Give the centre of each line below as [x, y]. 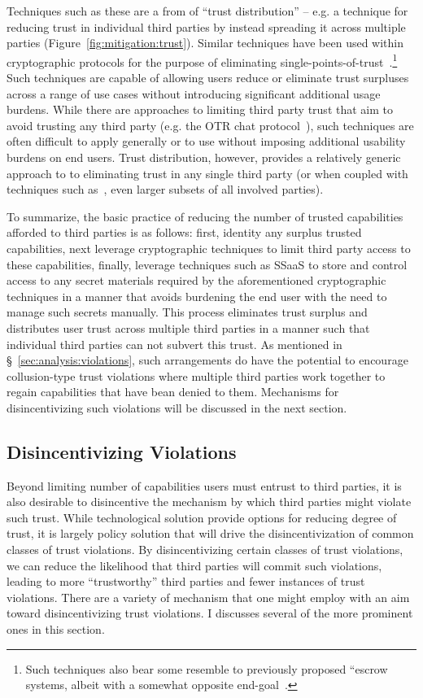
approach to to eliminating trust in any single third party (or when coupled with [207, 173]
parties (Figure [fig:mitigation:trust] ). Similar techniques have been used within [205, 43]
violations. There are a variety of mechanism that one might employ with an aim [208, 597]
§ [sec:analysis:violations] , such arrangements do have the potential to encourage [207, 360]
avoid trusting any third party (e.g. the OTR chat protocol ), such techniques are [210, 125]
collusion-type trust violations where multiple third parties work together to [196, 375]
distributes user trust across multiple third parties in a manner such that [188, 327]
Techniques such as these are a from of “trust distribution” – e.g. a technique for [207, 11]
